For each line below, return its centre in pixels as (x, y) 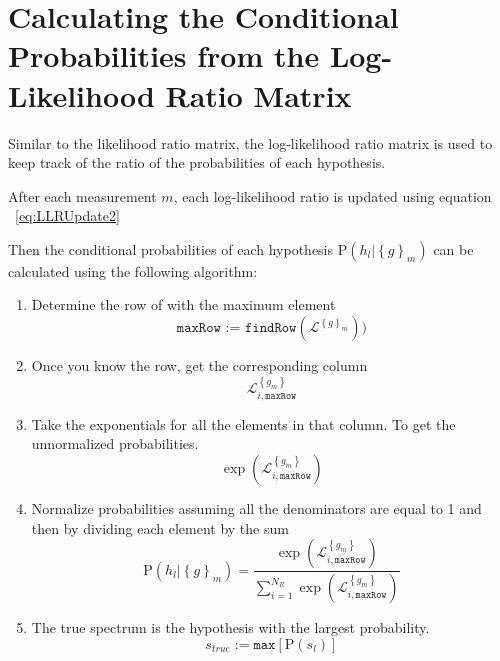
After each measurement (82, 195)
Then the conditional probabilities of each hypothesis (171, 248)
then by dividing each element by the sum (160, 527)
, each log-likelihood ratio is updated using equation (332, 195)
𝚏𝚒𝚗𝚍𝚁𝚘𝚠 (271, 328)
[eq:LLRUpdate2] (67, 215)
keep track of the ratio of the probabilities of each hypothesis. (197, 162)
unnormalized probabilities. (115, 443)
